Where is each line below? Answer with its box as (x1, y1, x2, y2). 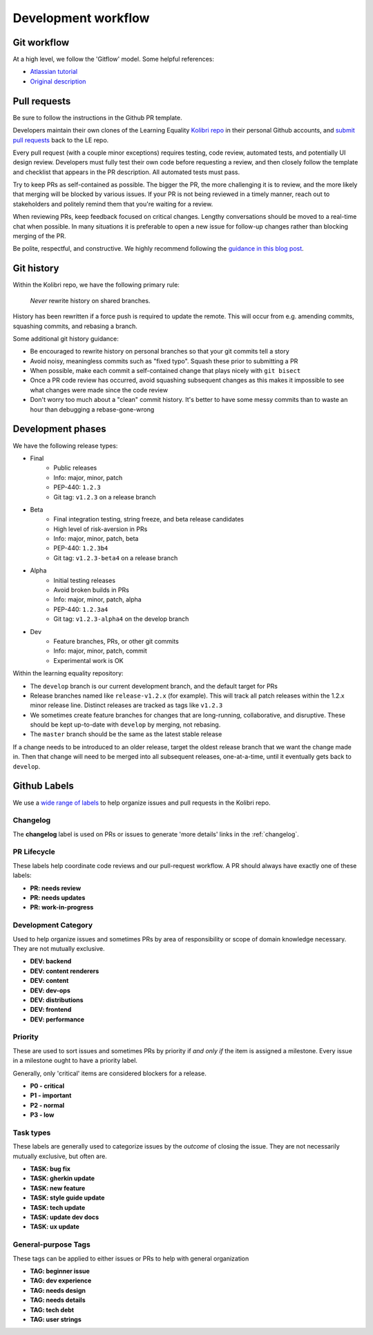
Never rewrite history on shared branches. (30, 296, 151, 305)
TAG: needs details (30, 1296, 86, 1305)
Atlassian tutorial (30, 68, 78, 76)
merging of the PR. (12, 232, 66, 240)
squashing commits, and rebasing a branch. (12, 322, 138, 330)
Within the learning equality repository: (12, 669, 124, 678)
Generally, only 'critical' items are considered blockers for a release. (12, 1069, 207, 1077)
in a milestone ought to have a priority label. (12, 1057, 138, 1065)
